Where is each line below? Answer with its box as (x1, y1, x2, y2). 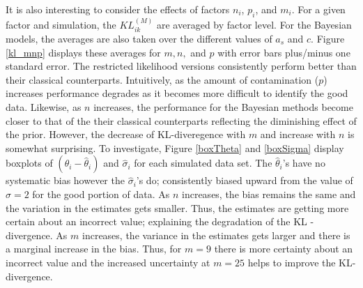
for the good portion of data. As (32, 186, 170, 201)
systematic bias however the (6, 173, 125, 188)
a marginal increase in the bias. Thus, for (6, 241, 182, 256)
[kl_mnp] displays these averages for (6, 45, 161, 59)
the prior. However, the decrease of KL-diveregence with (6, 127, 246, 142)
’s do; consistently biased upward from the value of (136, 173, 353, 188)
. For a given (291, 2, 346, 16)
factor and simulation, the (6, 17, 116, 31)
